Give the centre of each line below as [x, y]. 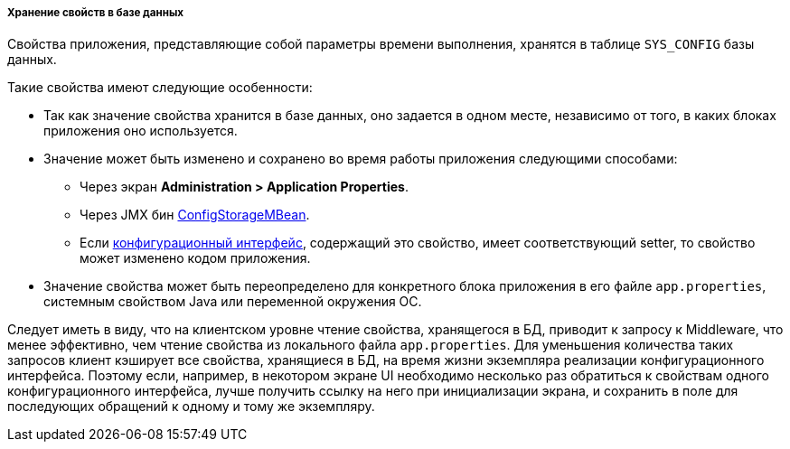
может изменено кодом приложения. [195, 258]
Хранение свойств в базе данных [96, 13]
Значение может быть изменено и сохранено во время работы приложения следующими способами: [361, 159]
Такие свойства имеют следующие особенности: [160, 88]
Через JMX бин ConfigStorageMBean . [195, 215]
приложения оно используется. [141, 131]
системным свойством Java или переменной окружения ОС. [233, 302]
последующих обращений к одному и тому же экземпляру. [191, 407]
